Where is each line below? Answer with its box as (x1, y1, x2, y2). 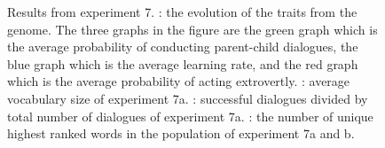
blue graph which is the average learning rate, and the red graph (7, 54, 358, 73)
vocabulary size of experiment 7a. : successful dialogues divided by (7, 89, 368, 107)
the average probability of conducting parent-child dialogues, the (7, 37, 358, 56)
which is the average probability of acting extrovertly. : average (7, 72, 350, 90)
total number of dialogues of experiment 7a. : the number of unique (7, 106, 373, 125)
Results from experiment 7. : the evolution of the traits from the (7, 3, 357, 20)
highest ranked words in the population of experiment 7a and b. (7, 124, 355, 143)
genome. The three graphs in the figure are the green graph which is (7, 19, 378, 38)
